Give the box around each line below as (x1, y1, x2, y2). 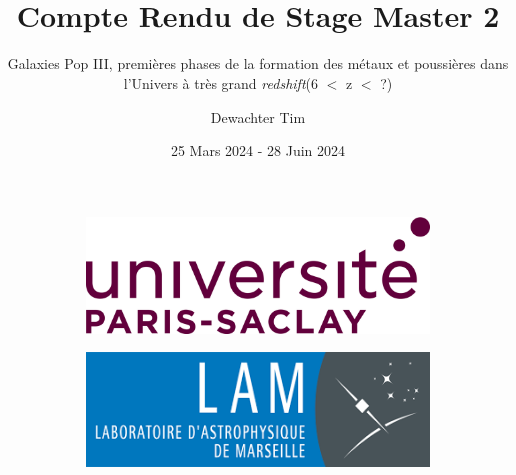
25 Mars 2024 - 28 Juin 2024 (170, 140, 346, 161)
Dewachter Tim (210, 106, 306, 127)
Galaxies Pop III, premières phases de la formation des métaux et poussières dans (7, 53, 509, 74)
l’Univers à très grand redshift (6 (123, 72, 318, 93)
